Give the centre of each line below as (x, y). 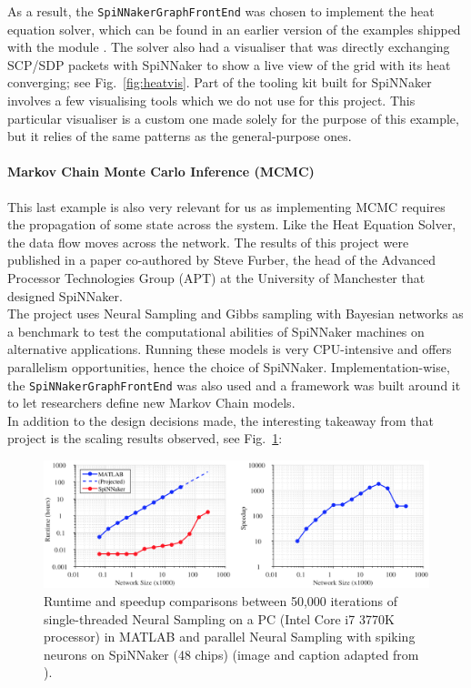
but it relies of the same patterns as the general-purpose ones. (180, 136)
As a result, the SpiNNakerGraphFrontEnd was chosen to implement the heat (221, 11)
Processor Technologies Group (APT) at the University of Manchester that (216, 277)
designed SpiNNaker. (65, 295)
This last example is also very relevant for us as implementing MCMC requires (226, 206)
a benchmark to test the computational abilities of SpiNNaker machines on (216, 331)
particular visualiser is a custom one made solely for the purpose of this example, (233, 118)
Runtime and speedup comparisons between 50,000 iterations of (221, 600)
